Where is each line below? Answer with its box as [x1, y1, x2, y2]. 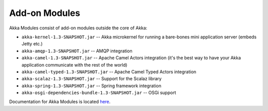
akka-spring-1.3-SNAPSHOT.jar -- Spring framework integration [21, 83, 161, 89]
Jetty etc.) [21, 41, 43, 47]
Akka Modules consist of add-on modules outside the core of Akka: [9, 25, 147, 31]
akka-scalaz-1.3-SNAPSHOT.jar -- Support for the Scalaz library [21, 76, 162, 82]
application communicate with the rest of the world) [21, 62, 128, 68]
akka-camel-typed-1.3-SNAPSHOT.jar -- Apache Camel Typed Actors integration [21, 69, 197, 75]
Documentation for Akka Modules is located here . [9, 99, 111, 105]
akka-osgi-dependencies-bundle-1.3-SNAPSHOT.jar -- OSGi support [21, 90, 176, 96]
